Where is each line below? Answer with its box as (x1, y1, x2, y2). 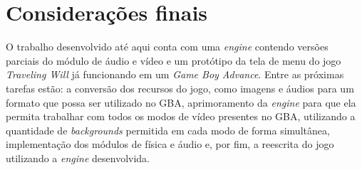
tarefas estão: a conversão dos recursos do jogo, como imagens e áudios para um (6, 80, 354, 95)
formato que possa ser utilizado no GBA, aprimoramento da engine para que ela (6, 95, 356, 110)
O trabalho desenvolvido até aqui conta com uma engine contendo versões (6, 39, 329, 54)
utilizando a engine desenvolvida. (6, 150, 150, 165)
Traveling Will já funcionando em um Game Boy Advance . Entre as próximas (6, 67, 344, 82)
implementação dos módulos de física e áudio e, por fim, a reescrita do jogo (6, 137, 334, 152)
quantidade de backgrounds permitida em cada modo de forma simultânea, (6, 122, 330, 137)
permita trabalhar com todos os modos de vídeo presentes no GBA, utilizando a (6, 109, 356, 124)
